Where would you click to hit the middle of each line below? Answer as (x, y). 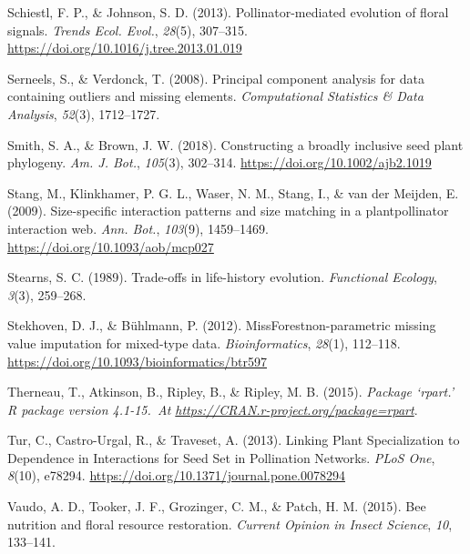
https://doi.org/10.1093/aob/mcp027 (111, 246)
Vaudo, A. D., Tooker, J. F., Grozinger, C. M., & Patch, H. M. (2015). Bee (217, 506)
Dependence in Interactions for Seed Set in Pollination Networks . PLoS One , (221, 457)
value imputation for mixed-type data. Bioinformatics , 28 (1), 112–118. (204, 342)
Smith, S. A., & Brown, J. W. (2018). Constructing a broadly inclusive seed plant (235, 144)
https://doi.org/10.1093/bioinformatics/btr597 (137, 361)
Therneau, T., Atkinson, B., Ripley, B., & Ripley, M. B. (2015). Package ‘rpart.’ (231, 392)
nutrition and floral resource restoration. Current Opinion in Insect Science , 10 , (230, 524)
